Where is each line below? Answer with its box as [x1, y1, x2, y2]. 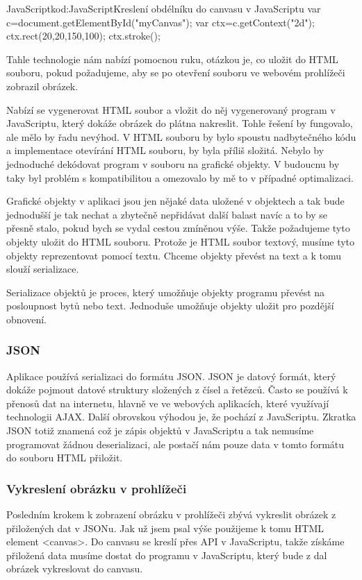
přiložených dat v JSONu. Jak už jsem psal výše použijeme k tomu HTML [6, 520, 324, 535]
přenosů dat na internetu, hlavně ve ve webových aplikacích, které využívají [6, 395, 329, 410]
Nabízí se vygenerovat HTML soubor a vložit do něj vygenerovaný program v [6, 102, 336, 117]
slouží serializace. [6, 262, 79, 276]
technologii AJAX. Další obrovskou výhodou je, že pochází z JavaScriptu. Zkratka [6, 409, 356, 424]
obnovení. [6, 312, 47, 326]
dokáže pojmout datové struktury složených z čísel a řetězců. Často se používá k [6, 382, 348, 397]
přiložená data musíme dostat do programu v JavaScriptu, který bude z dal [6, 547, 327, 562]
